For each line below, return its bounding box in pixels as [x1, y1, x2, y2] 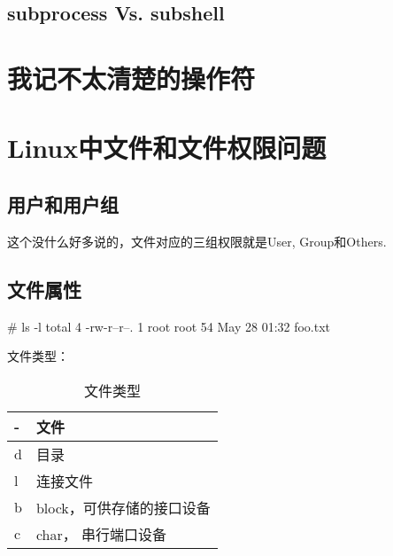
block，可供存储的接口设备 [35, 497, 211, 518]
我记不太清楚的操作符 [7, 59, 256, 96]
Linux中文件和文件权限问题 [7, 129, 327, 166]
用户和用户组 [7, 190, 119, 217]
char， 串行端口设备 [35, 523, 167, 544]
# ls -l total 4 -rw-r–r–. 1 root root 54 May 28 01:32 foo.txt [7, 317, 331, 335]
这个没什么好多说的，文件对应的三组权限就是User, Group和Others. [7, 231, 387, 250]
